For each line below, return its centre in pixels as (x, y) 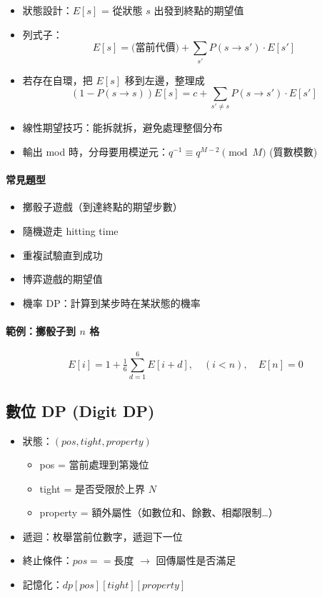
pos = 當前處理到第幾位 (94, 465)
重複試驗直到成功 (62, 255)
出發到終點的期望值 (199, 10)
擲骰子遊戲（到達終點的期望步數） (102, 207)
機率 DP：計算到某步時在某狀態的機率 (111, 302)
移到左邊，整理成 (165, 80)
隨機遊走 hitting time (70, 231)
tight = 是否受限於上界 (92, 488)
